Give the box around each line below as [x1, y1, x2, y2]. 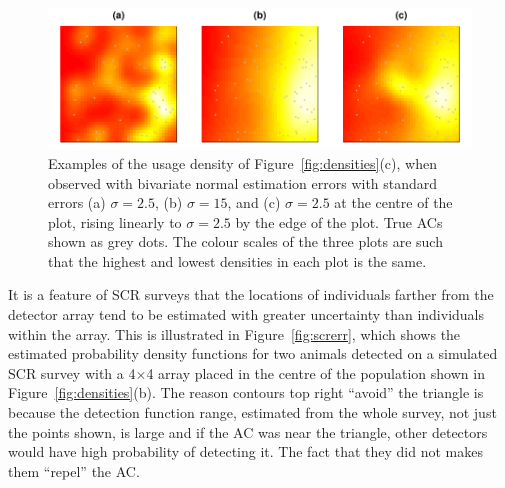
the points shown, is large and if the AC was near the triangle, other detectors [8, 421, 488, 442]
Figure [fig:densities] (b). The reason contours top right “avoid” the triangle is [8, 382, 484, 403]
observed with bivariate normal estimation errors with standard [48, 172, 438, 193]
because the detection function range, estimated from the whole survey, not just [8, 402, 497, 423]
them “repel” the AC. [8, 460, 140, 481]
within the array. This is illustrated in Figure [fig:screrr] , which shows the [8, 323, 461, 344]
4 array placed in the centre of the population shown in [146, 362, 485, 383]
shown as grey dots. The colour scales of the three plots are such [48, 231, 443, 252]
